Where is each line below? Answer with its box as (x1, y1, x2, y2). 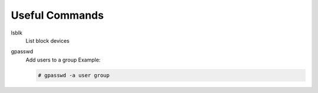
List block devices (25, 37, 70, 44)
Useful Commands (11, 9, 104, 22)
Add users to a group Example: (25, 56, 101, 63)
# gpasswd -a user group (38, 72, 110, 78)
